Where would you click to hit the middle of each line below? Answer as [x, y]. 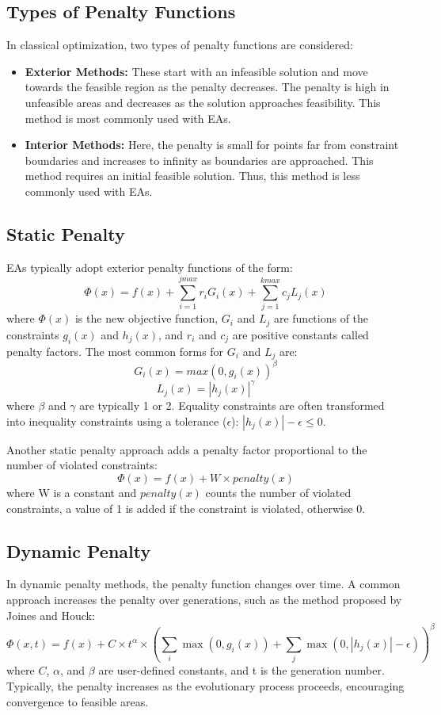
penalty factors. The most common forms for [115, 351]
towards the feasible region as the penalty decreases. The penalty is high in [207, 87]
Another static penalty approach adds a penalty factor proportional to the [187, 449]
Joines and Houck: [51, 615]
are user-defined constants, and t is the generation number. [241, 670]
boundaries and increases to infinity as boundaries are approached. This [199, 160]
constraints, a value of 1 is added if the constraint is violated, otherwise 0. [186, 508]
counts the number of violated [278, 492]
